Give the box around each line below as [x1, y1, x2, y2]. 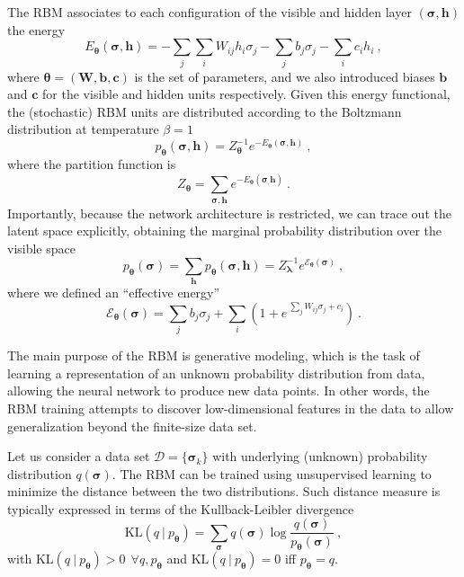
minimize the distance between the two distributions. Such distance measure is [7, 482, 441, 501]
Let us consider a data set [7, 447, 150, 466]
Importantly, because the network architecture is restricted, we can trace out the [7, 203, 451, 222]
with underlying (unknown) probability [212, 447, 428, 466]
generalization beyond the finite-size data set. [7, 416, 257, 435]
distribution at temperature [7, 120, 159, 138]
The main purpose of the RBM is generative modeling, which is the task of [7, 346, 420, 365]
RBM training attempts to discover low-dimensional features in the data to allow [7, 398, 454, 417]
